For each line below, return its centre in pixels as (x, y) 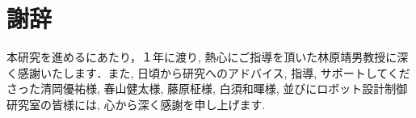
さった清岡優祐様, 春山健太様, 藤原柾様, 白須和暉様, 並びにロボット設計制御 (207, 88)
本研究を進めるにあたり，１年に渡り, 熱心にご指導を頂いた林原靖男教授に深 (208, 57)
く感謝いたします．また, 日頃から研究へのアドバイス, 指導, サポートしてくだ (208, 72)
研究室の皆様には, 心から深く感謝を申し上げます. (136, 104)
